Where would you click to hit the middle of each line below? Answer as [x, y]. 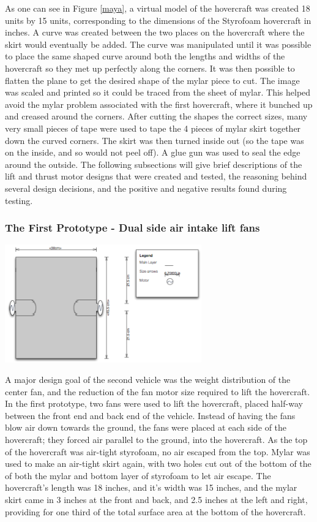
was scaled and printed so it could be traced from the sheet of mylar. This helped [158, 92]
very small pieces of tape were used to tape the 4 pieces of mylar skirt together [153, 128]
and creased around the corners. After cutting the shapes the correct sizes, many [156, 116]
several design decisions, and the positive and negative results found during [146, 188]
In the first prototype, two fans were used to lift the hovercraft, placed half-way [154, 403]
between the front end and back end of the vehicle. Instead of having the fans [150, 415]
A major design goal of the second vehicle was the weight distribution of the [148, 380]
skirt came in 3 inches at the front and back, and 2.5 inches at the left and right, [156, 500]
